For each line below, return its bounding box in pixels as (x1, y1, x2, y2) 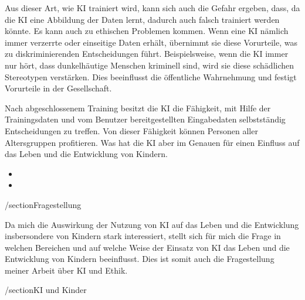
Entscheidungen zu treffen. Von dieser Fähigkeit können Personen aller (5, 124, 258, 137)
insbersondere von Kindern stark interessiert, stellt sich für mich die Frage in (5, 230, 281, 242)
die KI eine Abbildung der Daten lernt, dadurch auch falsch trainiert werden (5, 13, 280, 25)
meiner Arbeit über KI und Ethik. (5, 264, 128, 276)
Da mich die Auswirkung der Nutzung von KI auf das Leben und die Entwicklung (5, 218, 299, 230)
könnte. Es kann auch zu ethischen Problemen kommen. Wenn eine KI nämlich (5, 25, 289, 37)
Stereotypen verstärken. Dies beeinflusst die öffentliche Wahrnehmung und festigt (5, 70, 297, 83)
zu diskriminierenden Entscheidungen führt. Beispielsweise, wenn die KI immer (5, 47, 289, 60)
